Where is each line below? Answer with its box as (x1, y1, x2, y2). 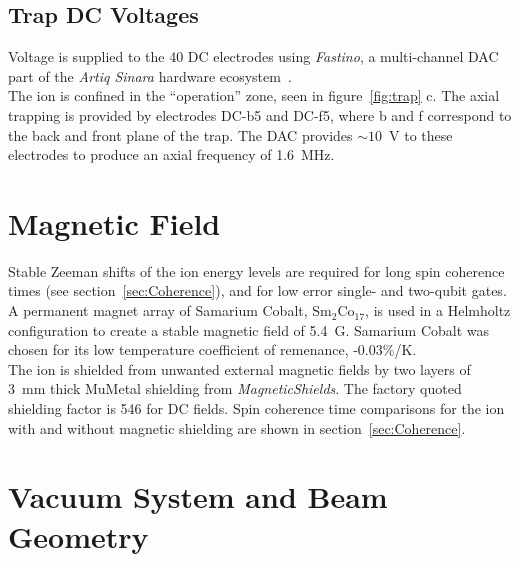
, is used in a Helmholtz (365, 300, 511, 321)
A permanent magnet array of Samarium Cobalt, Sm (8, 300, 332, 321)
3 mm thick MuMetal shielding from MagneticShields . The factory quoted (8, 378, 462, 399)
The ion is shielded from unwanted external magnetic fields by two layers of (8, 358, 471, 379)
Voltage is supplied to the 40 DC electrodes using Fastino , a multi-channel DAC (8, 46, 499, 67)
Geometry (8, 515, 149, 556)
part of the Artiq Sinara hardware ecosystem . (8, 65, 292, 86)
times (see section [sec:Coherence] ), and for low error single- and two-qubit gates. (8, 280, 507, 301)
